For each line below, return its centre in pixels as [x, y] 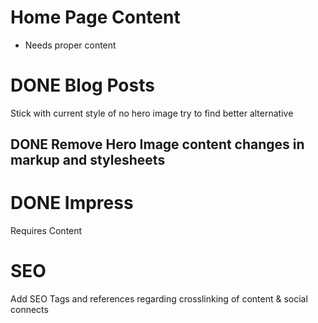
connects [29, 310]
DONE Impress [72, 203]
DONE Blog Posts [82, 85]
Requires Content [46, 231]
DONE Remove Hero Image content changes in [157, 144]
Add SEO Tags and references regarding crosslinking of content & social [159, 299]
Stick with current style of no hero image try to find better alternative [152, 113]
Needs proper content [70, 45]
